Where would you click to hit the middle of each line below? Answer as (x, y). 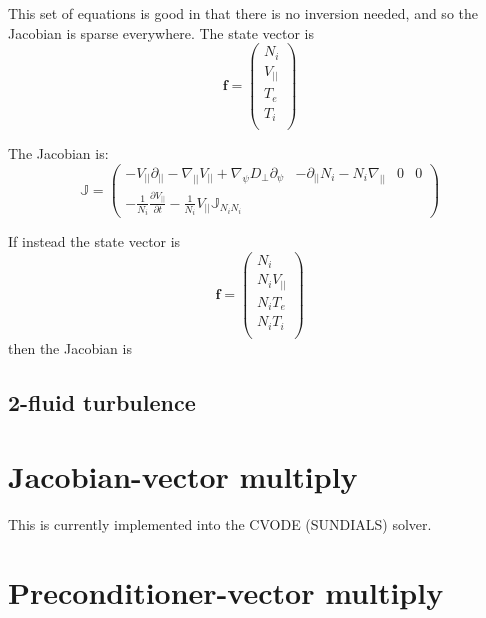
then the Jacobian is (70, 348)
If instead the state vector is (94, 241)
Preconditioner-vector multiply (226, 592)
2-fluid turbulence (102, 401)
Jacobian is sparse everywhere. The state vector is (161, 32)
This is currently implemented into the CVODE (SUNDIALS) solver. (220, 523)
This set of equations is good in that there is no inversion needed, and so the (243, 13)
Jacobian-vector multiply (183, 475)
